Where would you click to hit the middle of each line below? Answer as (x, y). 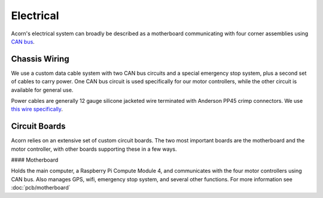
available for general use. (42, 90)
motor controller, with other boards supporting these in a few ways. (94, 149)
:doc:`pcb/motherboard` (41, 188)
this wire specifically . (37, 109)
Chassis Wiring (40, 59)
